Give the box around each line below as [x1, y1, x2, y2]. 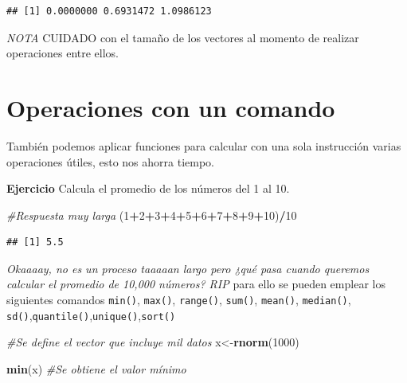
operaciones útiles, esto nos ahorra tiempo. [6, 153, 214, 170]
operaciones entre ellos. [6, 45, 119, 61]
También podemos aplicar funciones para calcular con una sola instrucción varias [6, 137, 401, 154]
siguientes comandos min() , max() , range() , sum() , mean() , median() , [6, 291, 351, 308]
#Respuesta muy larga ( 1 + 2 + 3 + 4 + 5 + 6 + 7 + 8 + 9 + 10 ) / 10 [6, 206, 297, 223]
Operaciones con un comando [6, 91, 335, 123]
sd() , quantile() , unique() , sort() [6, 307, 176, 323]
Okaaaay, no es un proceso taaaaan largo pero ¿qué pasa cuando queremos [6, 260, 370, 276]
